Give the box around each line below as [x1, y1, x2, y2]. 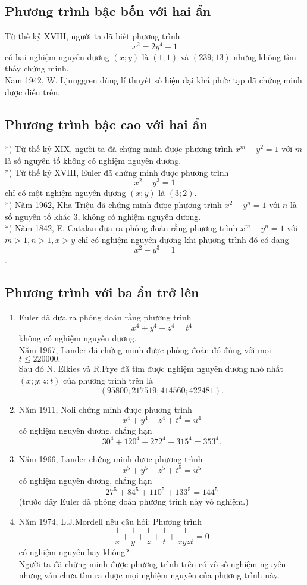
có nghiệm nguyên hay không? [18, 546, 129, 558]
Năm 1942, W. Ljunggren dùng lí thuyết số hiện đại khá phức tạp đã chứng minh [5, 74, 302, 86]
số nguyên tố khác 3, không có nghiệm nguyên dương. [5, 210, 201, 222]
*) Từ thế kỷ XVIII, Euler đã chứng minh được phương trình [5, 166, 229, 178]
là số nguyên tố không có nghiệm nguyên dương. [5, 154, 181, 167]
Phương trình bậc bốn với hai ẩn [5, 2, 211, 20]
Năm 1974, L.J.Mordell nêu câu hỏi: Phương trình [18, 515, 202, 527]
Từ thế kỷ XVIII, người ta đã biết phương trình [5, 30, 180, 42]
